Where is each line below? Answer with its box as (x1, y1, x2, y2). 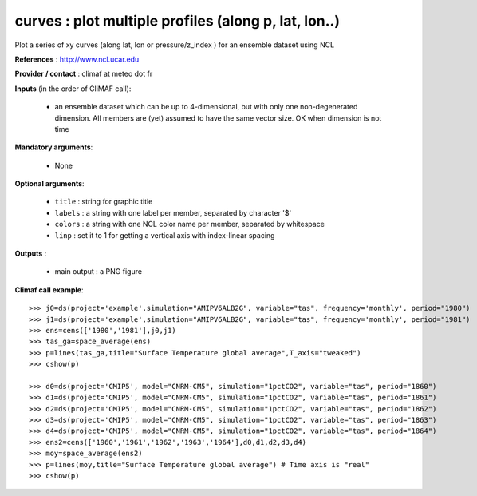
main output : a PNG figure (54, 267, 143, 276)
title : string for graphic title (54, 196, 153, 207)
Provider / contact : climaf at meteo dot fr (14, 69, 153, 79)
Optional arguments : (14, 179, 85, 188)
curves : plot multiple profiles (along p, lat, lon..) (14, 12, 341, 30)
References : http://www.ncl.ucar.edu (14, 54, 140, 64)
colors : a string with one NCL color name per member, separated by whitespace (54, 220, 325, 229)
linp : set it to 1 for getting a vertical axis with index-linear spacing (54, 230, 275, 240)
